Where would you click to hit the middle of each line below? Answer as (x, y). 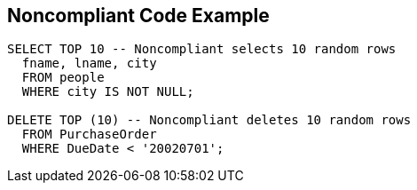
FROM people (63, 78)
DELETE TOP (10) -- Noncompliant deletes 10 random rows (209, 120)
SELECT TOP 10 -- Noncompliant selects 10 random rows (202, 49)
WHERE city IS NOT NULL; (108, 92)
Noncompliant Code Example (138, 16)
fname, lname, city (89, 63)
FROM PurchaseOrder (89, 135)
